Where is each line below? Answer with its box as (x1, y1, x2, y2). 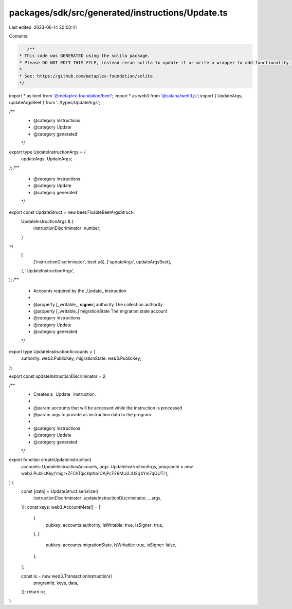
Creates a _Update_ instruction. (33, 391, 96, 397)
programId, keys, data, (33, 580, 79, 586)
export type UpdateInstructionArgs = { (9, 149, 86, 155)
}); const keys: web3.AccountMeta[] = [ (21, 504, 101, 510)
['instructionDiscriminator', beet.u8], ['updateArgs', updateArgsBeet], (33, 258, 171, 265)
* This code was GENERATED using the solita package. (19, 53, 150, 58)
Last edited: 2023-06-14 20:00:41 (9, 24, 77, 30)
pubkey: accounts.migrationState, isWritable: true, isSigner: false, (45, 542, 177, 548)
